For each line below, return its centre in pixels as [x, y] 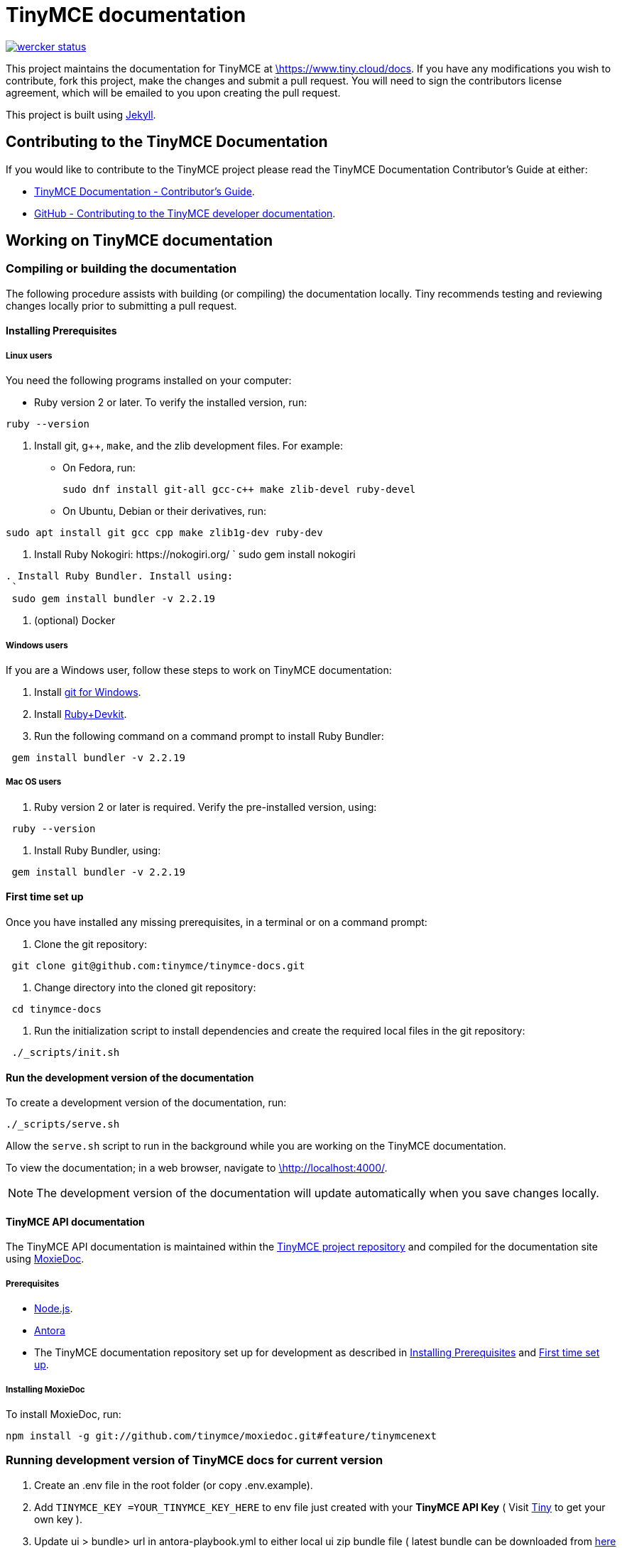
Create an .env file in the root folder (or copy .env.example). [174, 1485]
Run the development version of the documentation [130, 1077]
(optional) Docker [75, 621]
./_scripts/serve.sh [63, 1124]
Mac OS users [34, 782]
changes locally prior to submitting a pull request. [121, 305]
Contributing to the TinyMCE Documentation [167, 142]
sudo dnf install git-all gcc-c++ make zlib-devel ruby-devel [239, 490]
